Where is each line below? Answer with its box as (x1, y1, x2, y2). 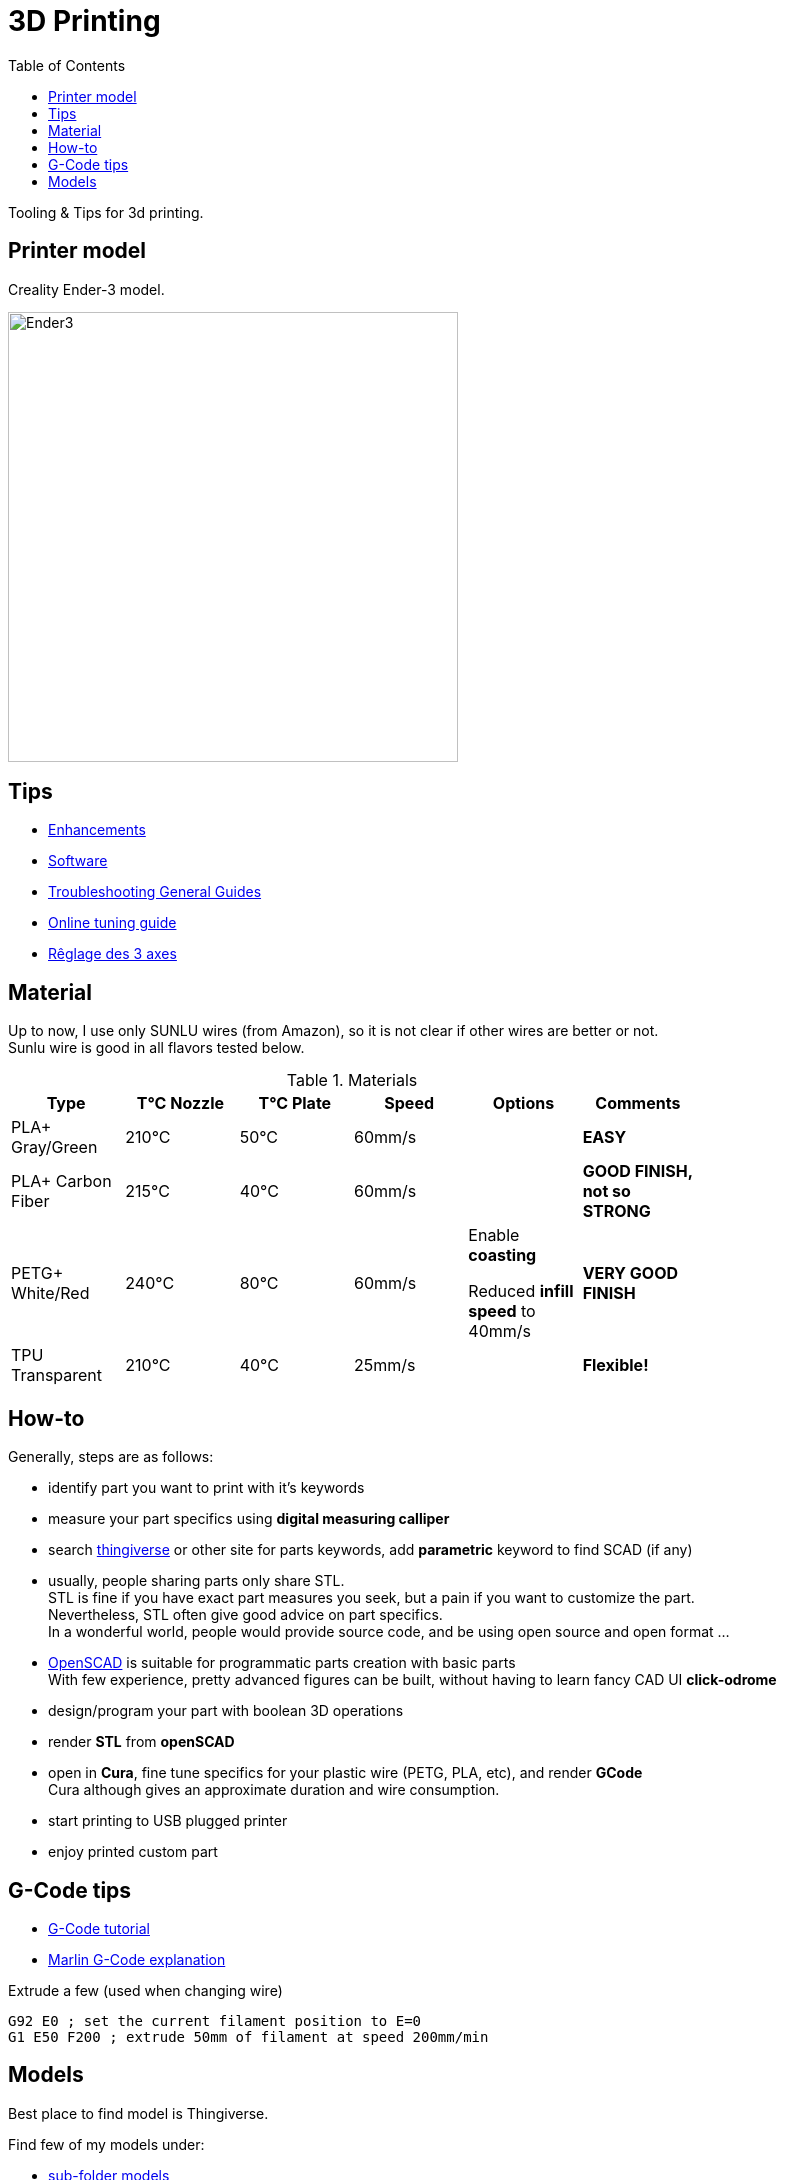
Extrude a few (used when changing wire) (8, 1981, 283, 1999)
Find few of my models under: (8, 2135, 205, 2153)
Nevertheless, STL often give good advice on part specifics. (48, 1606, 443, 1624)
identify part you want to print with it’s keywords (48, 1479, 365, 1497)
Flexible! (582, 1355, 649, 1376)
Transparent (11, 1365, 103, 1386)
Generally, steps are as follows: (8, 1448, 214, 1466)
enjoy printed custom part (48, 1843, 218, 1861)
